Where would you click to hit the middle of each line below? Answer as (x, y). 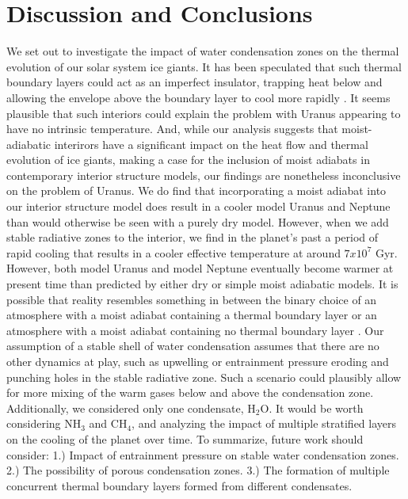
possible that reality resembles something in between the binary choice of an (192, 299)
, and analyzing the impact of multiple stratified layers (264, 423)
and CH (108, 423)
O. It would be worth (312, 408)
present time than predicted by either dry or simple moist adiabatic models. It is (202, 284)
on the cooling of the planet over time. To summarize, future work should (185, 438)
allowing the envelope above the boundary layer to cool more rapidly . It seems (198, 97)
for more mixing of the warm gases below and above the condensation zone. (190, 392)
